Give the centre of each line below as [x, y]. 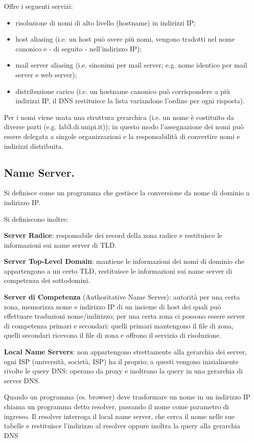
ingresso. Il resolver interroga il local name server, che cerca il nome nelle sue [119, 416]
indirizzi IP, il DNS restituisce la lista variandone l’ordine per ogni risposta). [130, 101]
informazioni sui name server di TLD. [60, 244]
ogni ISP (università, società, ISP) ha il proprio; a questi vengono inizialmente [121, 361]
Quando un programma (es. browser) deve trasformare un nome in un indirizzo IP [127, 397]
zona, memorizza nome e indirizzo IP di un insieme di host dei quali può [113, 306]
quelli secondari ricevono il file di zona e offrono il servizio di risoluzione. [113, 335]
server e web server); [46, 74]
